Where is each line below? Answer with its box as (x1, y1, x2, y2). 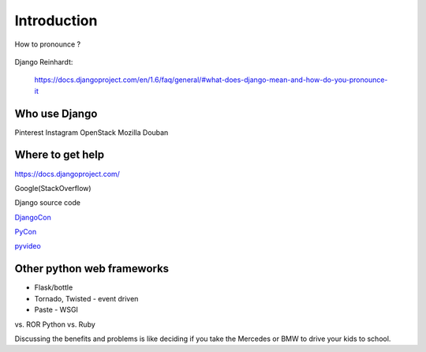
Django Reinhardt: (14, 57, 73, 66)
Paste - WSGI (34, 305, 79, 315)
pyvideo (14, 242, 41, 251)
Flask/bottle (34, 283, 73, 292)
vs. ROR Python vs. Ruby (14, 320, 96, 329)
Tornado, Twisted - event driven (34, 294, 139, 303)
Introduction (14, 12, 98, 29)
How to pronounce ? (14, 39, 81, 49)
